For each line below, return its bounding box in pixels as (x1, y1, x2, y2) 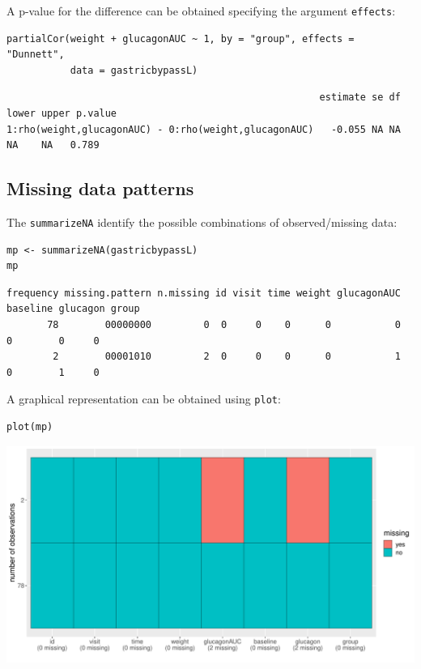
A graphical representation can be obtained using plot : (6, 390, 281, 407)
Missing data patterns (6, 176, 194, 201)
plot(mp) (6, 421, 53, 433)
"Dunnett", (6, 49, 65, 61)
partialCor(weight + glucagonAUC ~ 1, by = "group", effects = (6, 32, 355, 45)
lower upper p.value (6, 108, 117, 120)
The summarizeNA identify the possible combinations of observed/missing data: (6, 214, 398, 231)
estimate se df (319, 92, 401, 104)
